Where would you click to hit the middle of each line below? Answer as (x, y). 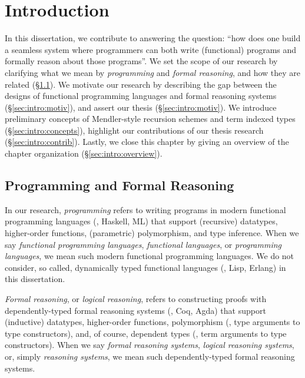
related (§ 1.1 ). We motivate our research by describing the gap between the (141, 84)
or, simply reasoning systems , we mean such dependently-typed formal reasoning (150, 356)
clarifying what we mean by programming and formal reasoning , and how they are (153, 72)
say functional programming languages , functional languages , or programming (143, 244)
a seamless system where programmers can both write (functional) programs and (151, 49)
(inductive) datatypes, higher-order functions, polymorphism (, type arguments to (152, 322)
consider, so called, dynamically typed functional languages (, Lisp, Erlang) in (145, 267)
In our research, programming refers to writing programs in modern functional (145, 209)
